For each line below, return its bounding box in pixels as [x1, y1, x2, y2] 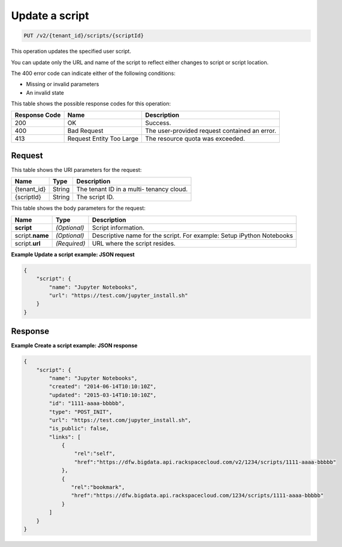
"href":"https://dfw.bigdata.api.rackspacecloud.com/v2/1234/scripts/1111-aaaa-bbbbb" [74, 458, 337, 466]
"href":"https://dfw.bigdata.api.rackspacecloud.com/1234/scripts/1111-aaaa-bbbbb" [71, 492, 324, 499]
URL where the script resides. [92, 239, 176, 247]
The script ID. [76, 193, 114, 201]
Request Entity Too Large [67, 135, 139, 143]
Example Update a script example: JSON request [11, 250, 135, 258]
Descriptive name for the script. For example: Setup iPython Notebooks [92, 231, 293, 240]
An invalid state [26, 89, 64, 96]
